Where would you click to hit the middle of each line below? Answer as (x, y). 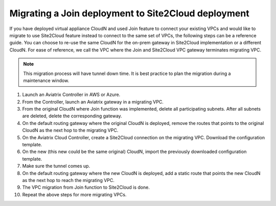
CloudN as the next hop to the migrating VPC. (70, 131)
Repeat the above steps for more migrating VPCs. (74, 194)
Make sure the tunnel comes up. (56, 166)
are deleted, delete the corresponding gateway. (72, 116)
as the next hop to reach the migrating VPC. (68, 180)
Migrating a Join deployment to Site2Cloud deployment (130, 13)
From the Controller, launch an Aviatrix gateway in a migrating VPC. (93, 101)
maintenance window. (46, 80)
